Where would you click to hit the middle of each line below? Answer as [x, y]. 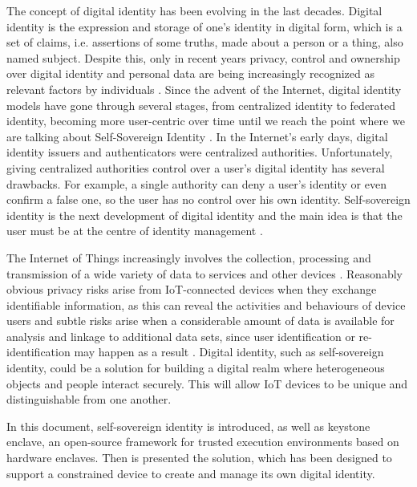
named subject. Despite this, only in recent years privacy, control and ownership [203, 57]
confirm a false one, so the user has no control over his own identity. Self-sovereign [208, 199]
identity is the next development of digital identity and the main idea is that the [204, 215]
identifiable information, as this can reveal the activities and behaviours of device [206, 304]
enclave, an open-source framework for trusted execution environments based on [203, 442]
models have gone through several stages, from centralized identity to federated [201, 105]
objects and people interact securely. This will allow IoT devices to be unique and [207, 383]
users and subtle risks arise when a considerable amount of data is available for [200, 321]
